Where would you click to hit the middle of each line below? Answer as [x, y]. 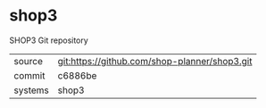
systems [31, 90]
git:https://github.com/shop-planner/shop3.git [155, 61]
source [28, 61]
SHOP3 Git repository [49, 40]
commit [29, 75]
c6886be [77, 75]
